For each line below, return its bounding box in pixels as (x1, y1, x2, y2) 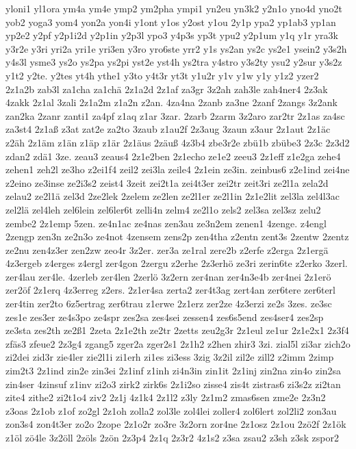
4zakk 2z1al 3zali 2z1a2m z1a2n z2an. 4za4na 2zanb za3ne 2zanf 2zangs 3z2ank (5, 95, 338, 110)
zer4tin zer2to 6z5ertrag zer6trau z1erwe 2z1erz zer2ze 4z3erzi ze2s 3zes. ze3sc (5, 296, 332, 311)
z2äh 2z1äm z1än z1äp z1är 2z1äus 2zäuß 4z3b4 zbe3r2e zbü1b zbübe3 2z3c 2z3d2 (5, 135, 350, 149)
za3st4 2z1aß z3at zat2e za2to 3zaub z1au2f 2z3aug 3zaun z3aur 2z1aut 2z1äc (5, 122, 331, 136)
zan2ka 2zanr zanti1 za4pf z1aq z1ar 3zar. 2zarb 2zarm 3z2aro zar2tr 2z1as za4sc (5, 108, 345, 123)
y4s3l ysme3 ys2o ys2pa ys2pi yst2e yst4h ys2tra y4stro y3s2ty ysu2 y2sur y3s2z (5, 55, 342, 69)
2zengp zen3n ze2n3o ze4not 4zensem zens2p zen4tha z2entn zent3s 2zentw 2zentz (5, 229, 349, 244)
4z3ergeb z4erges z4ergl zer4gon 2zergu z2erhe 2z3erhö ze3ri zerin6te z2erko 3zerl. (5, 256, 348, 270)
